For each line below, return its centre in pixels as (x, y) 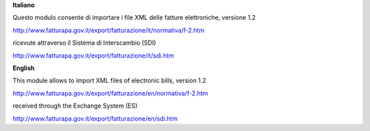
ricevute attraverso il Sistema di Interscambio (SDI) (85, 43)
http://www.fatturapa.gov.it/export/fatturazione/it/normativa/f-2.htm (109, 30)
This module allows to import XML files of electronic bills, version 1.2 (110, 81)
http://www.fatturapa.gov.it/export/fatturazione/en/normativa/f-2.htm (110, 93)
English (24, 68)
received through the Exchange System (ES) (75, 106)
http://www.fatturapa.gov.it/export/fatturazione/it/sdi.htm (93, 56)
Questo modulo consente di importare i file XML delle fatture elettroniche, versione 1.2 (134, 18)
